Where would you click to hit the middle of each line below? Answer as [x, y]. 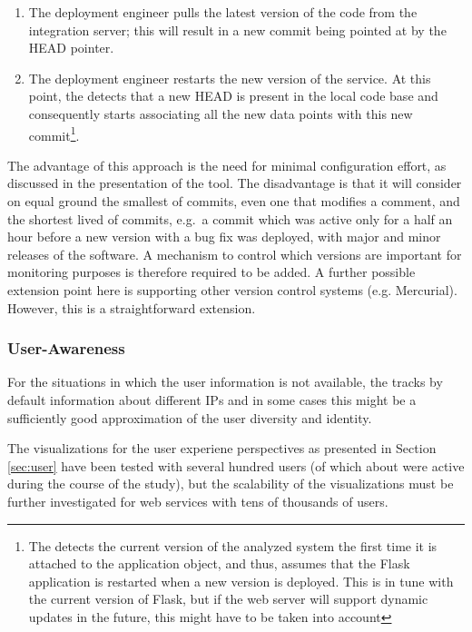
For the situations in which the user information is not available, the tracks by [225, 382]
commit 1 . [54, 133]
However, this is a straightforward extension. [132, 307]
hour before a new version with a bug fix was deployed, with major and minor [224, 237]
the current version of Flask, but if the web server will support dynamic [228, 599]
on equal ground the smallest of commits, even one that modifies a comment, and [234, 201]
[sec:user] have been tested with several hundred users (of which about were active [236, 465]
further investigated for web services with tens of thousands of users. [198, 501]
